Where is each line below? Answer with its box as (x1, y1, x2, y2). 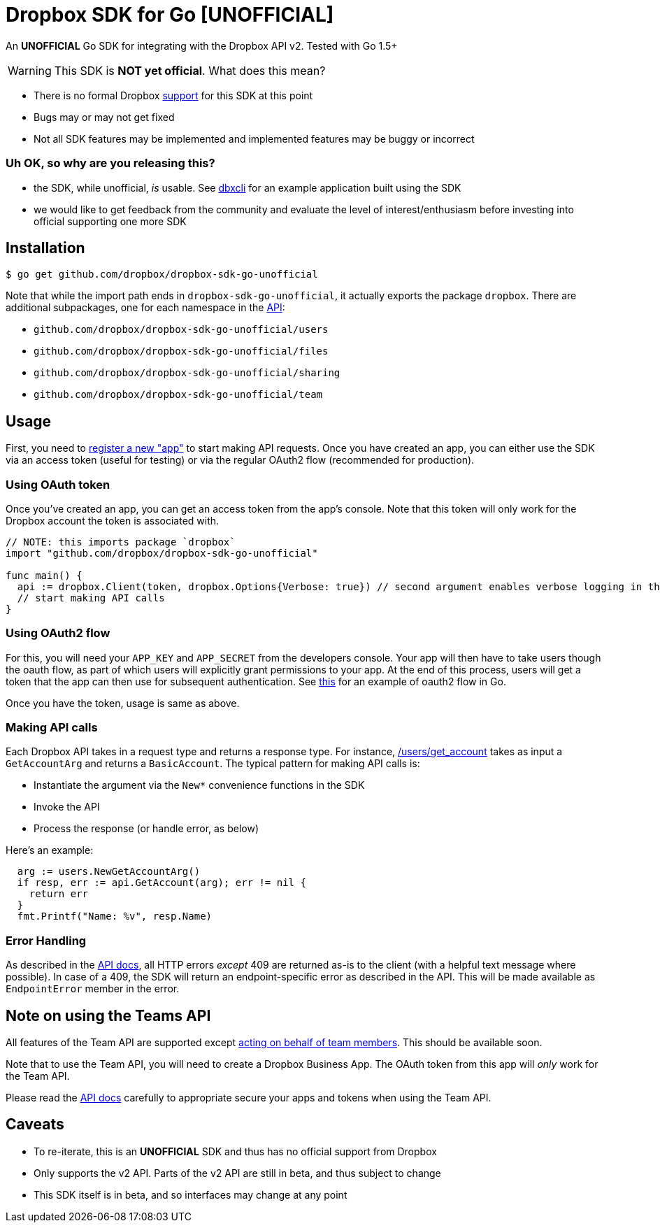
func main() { (6, 569, 82, 581)
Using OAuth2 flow (6, 626, 110, 641)
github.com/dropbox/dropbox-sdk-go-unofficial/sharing (34, 367, 340, 379)
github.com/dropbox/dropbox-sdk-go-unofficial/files (34, 345, 329, 357)
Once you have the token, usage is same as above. (6, 697, 240, 709)
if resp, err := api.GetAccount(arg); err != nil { (17, 877, 306, 889)
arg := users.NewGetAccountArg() (17, 866, 201, 878)
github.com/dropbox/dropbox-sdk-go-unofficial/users (34, 324, 329, 336)
